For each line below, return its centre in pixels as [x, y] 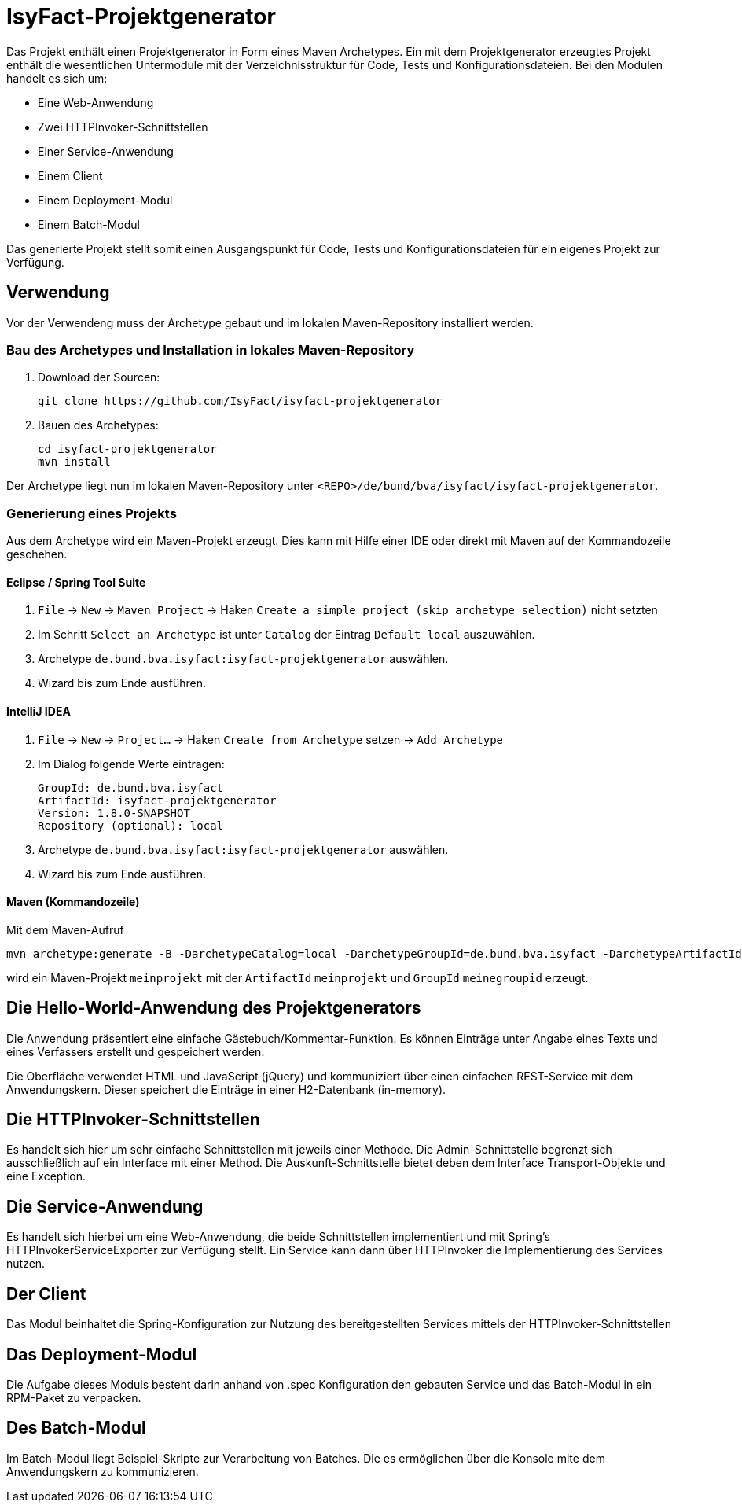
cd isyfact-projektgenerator [127, 449]
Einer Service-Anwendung [106, 151]
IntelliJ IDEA [39, 711]
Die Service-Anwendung [105, 1206]
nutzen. [26, 1264]
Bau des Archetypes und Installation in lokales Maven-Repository [211, 350]
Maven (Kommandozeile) [73, 902]
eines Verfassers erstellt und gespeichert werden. [136, 1051]
